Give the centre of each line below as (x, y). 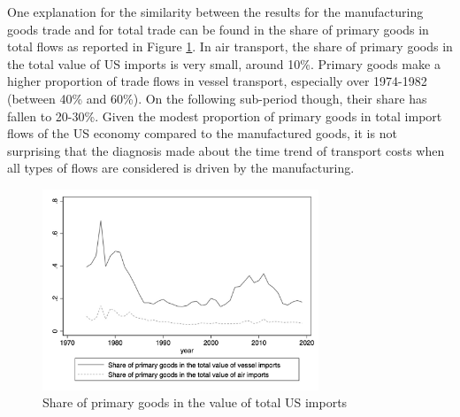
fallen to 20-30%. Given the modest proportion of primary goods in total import (225, 116)
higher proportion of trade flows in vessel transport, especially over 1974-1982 (217, 81)
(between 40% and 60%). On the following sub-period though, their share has (217, 98)
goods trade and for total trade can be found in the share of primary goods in (218, 29)
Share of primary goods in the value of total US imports (195, 402)
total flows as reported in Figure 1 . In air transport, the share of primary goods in (230, 46)
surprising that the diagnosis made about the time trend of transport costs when (226, 150)
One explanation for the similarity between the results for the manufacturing (215, 12)
